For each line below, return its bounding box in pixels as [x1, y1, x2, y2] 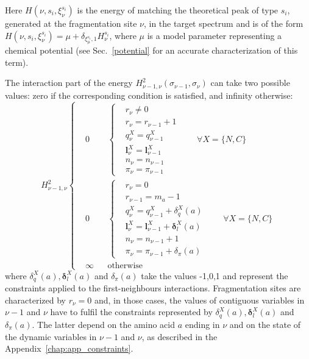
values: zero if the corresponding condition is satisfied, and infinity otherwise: [5, 88, 293, 101]
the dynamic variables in [5, 330, 97, 343]
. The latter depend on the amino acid [32, 318, 176, 330]
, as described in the [141, 330, 218, 343]
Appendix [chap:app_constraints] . [5, 342, 133, 355]
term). [5, 55, 29, 68]
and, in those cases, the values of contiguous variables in [94, 293, 305, 306]
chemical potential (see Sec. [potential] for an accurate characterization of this [5, 44, 298, 57]
